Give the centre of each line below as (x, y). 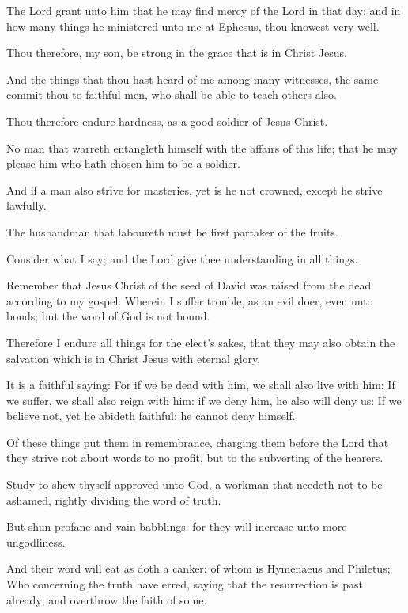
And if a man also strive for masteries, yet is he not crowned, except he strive (195, 189)
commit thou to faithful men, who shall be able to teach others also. (172, 95)
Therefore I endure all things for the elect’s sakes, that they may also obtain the (201, 342)
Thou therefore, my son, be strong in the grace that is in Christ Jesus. (177, 53)
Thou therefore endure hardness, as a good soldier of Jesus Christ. (167, 121)
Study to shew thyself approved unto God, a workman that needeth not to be (195, 484)
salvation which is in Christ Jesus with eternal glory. (134, 358)
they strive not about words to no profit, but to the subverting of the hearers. (195, 458)
